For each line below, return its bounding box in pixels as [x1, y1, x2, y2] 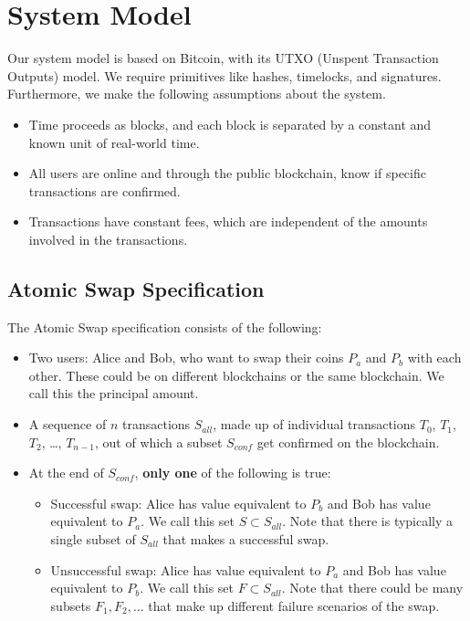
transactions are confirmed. [28, 181, 181, 200]
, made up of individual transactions [213, 415, 416, 434]
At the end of [28, 463, 104, 482]
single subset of [50, 530, 136, 549]
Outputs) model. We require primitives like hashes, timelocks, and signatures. [7, 66, 442, 85]
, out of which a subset [95, 432, 223, 451]
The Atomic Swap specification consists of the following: [7, 317, 322, 336]
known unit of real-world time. [28, 132, 200, 152]
